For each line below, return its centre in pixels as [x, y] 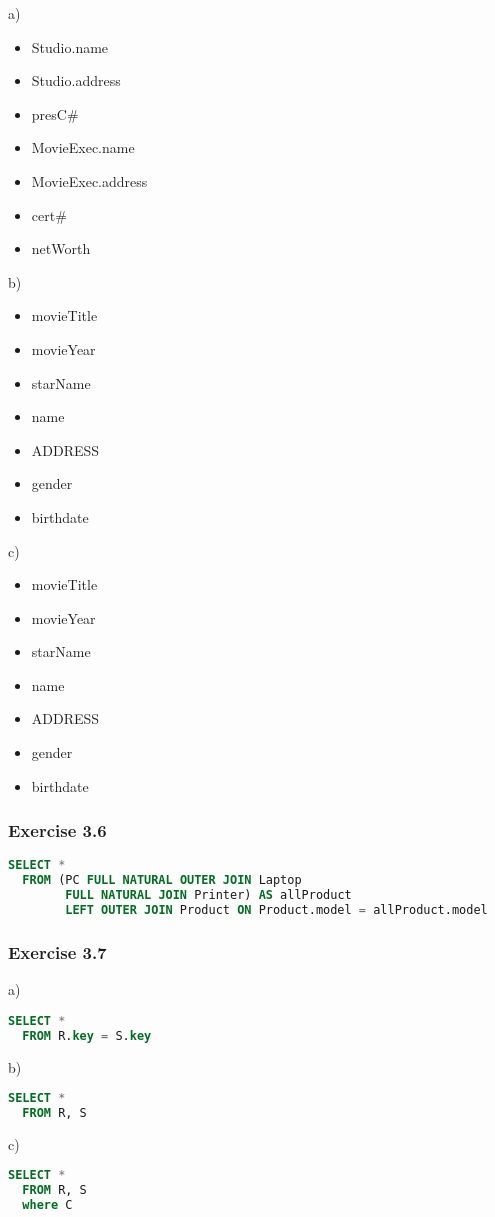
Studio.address [76, 80]
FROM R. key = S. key [87, 1035]
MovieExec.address [89, 180]
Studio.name [70, 46]
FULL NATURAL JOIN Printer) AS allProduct [208, 895]
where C [47, 1205]
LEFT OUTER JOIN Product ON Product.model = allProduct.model [276, 910]
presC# [55, 113]
